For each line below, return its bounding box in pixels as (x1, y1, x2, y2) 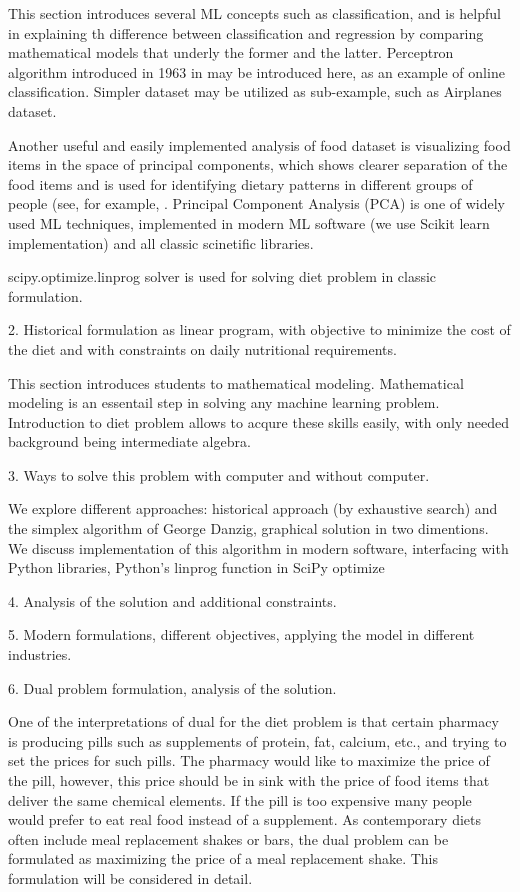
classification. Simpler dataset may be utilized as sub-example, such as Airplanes (8, 81, 502, 102)
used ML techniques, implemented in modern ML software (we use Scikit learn (8, 212, 490, 233)
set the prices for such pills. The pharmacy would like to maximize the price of (8, 750, 490, 771)
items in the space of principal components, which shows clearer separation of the (8, 154, 508, 175)
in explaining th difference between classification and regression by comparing (8, 22, 484, 43)
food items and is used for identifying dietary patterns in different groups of (8, 173, 473, 194)
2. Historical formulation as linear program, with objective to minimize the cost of (8, 319, 511, 340)
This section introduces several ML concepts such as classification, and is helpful (8, 3, 501, 23)
